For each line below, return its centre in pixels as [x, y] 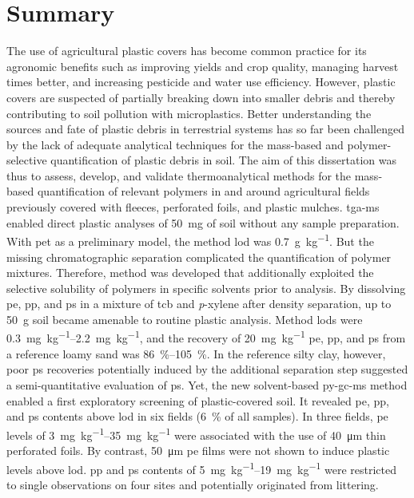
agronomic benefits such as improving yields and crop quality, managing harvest [203, 66]
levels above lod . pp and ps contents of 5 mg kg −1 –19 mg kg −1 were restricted [201, 468]
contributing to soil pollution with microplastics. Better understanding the [189, 113]
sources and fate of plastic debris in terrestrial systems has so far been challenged [205, 129]
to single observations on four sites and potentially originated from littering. [193, 484]
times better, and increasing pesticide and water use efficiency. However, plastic [201, 82]
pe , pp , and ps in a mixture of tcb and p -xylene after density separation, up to [199, 304]
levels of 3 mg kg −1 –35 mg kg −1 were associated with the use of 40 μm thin [196, 433]
